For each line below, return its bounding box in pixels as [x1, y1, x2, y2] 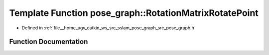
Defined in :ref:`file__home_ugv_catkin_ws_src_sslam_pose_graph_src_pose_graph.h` [21, 25, 196, 31]
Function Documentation [9, 38, 88, 46]
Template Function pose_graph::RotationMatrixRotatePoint [9, 7, 259, 18]
